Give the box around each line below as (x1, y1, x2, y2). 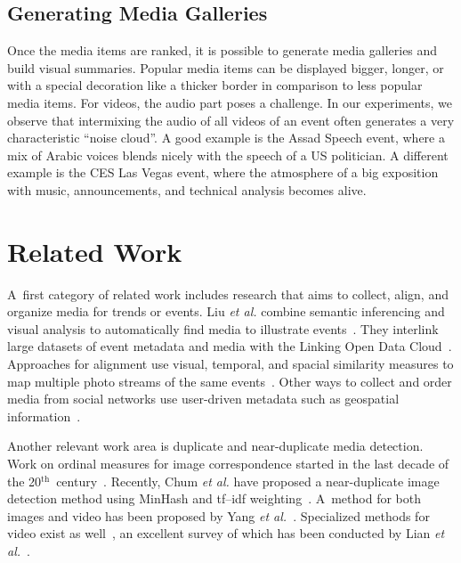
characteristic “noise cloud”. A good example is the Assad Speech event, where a (7, 128, 445, 147)
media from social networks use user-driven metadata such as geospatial (7, 389, 400, 408)
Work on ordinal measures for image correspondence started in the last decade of (7, 454, 449, 473)
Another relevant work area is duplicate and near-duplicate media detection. (7, 437, 424, 455)
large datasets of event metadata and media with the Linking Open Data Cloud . (7, 337, 452, 355)
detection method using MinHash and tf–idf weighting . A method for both (7, 489, 421, 508)
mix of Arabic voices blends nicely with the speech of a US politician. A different (7, 145, 449, 164)
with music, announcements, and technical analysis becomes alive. (7, 180, 367, 199)
